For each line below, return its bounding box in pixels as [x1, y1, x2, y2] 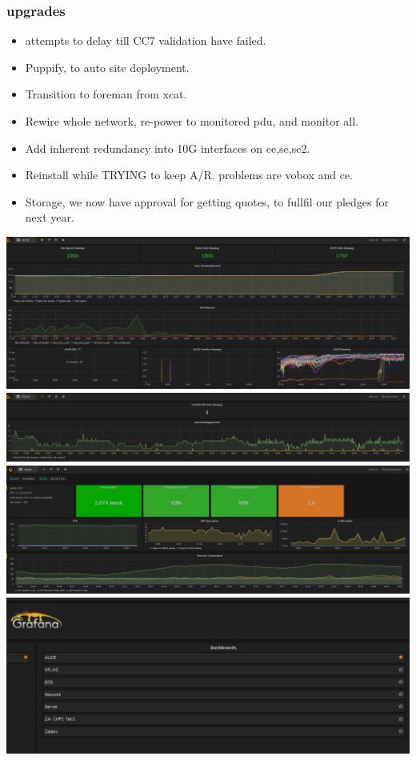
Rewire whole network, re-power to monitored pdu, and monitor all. [25, 113, 358, 129]
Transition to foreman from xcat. [25, 86, 187, 102]
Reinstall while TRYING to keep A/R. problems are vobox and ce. [25, 166, 354, 183]
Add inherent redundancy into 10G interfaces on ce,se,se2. [25, 139, 310, 156]
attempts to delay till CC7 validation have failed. [25, 32, 266, 49]
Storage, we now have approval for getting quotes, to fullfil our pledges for [25, 193, 389, 210]
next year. [25, 209, 74, 226]
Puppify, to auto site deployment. [25, 58, 190, 75]
